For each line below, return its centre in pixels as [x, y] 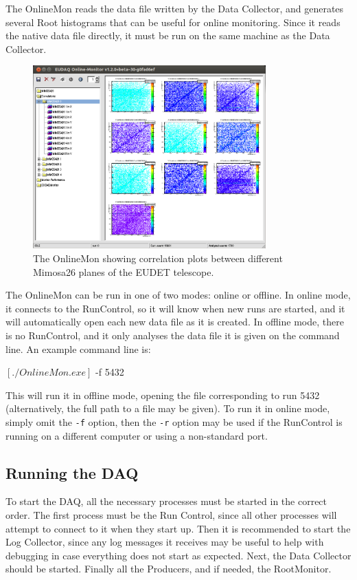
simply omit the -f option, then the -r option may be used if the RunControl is [174, 421]
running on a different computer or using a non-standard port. [137, 435]
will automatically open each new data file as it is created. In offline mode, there [175, 322]
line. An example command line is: [78, 348]
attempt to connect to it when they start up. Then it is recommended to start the [178, 528]
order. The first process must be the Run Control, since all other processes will [171, 514]
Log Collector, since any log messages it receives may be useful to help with [165, 542]
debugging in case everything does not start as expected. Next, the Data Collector [178, 555]
